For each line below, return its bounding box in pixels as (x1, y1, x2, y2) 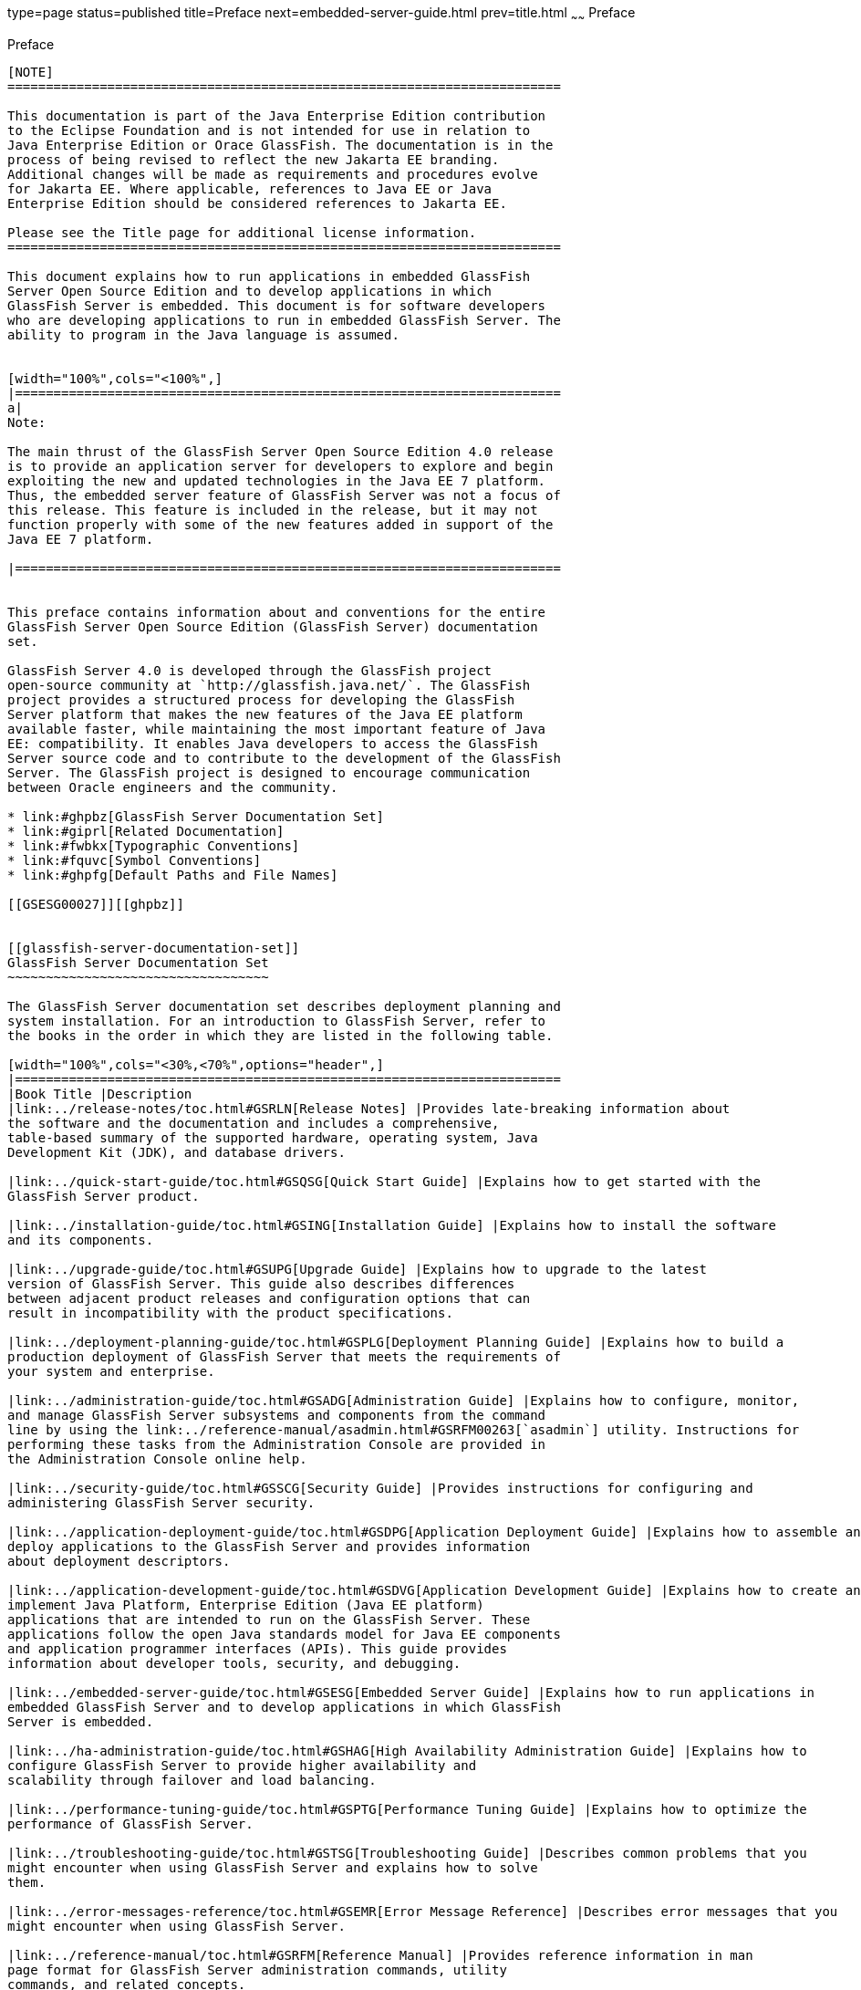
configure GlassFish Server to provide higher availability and (7, 1757, 477, 1773)
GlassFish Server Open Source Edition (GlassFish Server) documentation (7, 619, 538, 634)
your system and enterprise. (7, 1363, 215, 1379)
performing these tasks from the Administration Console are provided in (7, 1436, 546, 1452)
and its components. (7, 1232, 154, 1247)
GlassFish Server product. (7, 1188, 200, 1203)
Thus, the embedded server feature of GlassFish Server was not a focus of (7, 487, 561, 503)
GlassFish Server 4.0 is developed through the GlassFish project (7, 662, 493, 678)
